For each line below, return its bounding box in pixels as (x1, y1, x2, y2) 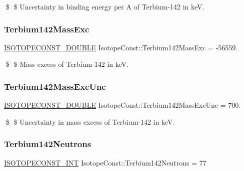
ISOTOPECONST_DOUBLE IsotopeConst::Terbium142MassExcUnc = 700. (4, 100, 241, 110)
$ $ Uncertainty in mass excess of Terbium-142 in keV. (5, 116, 175, 127)
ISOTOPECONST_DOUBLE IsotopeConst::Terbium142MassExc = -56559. (4, 42, 238, 52)
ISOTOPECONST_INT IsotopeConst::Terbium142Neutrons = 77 (4, 157, 206, 168)
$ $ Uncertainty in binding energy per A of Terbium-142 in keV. (5, 1, 204, 11)
